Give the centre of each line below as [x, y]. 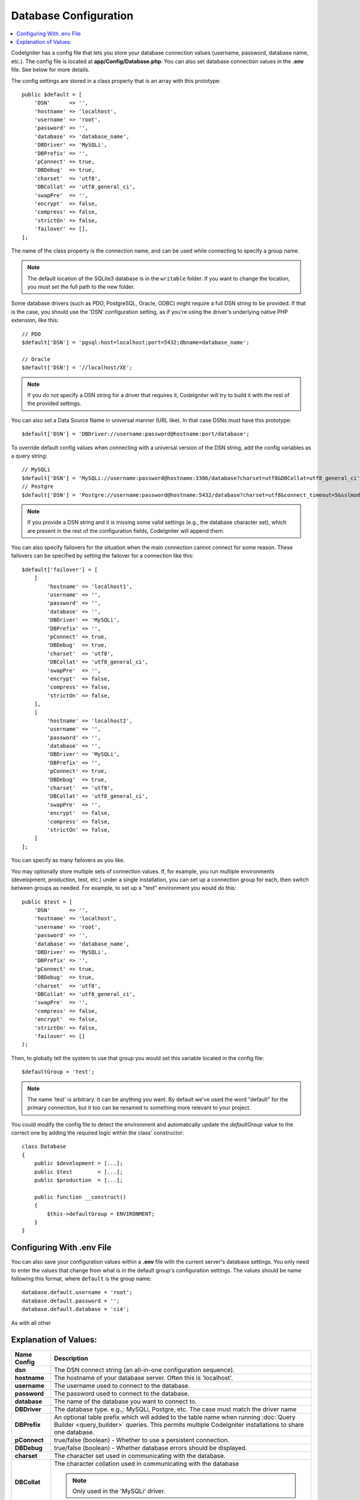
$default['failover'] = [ [60, 569]
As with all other [31, 1322]
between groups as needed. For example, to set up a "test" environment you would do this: [124, 888]
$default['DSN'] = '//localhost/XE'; [77, 368]
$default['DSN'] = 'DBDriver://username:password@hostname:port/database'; [136, 434]
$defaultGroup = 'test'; [58, 1072]
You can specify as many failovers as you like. [68, 860]
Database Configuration [72, 16]
